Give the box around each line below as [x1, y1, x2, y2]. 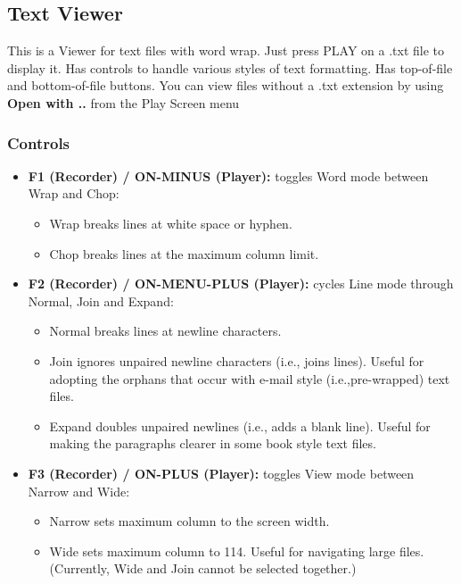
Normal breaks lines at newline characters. [49, 321, 282, 340]
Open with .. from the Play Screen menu [7, 93, 240, 112]
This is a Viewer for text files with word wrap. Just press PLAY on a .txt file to [7, 41, 445, 60]
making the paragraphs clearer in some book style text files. [49, 434, 376, 453]
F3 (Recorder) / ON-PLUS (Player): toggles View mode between [28, 463, 415, 482]
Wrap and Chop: [28, 184, 119, 203]
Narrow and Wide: [28, 481, 130, 500]
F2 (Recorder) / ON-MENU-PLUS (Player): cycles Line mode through [28, 274, 454, 293]
